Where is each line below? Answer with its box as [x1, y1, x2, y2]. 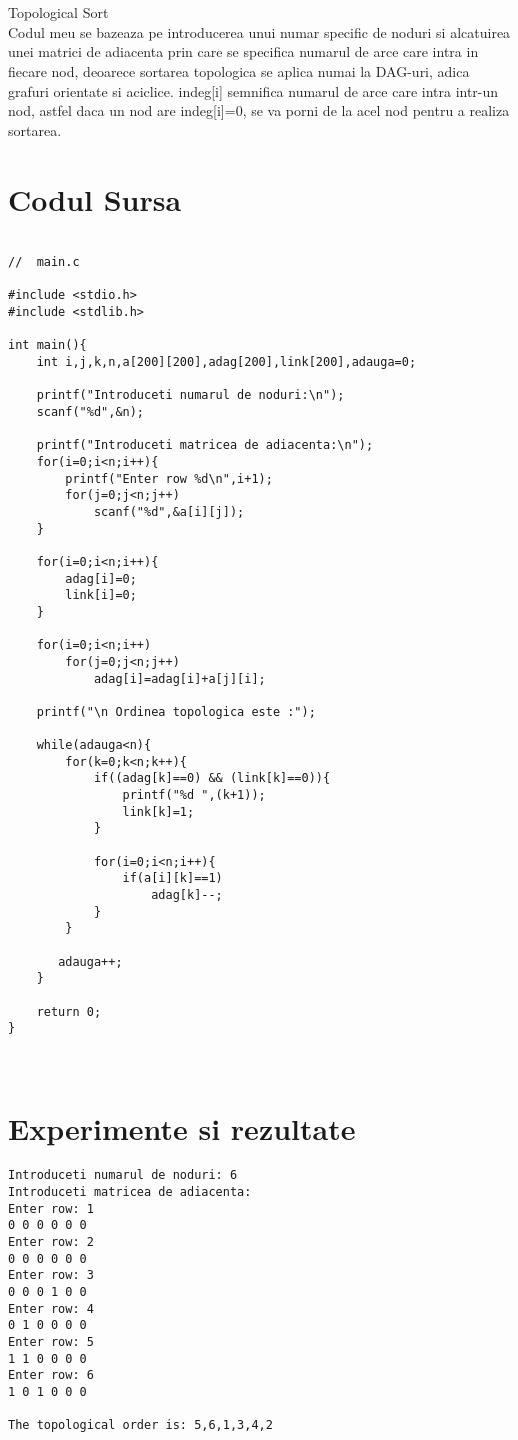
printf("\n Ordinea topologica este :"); [36, 704, 316, 719]
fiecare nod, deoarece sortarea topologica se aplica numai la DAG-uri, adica [8, 60, 470, 81]
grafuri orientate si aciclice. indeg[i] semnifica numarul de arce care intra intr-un [8, 80, 499, 101]
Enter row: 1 [8, 1201, 94, 1216]
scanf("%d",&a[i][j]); [93, 504, 245, 519]
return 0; [36, 1004, 102, 1019]
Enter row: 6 [8, 1368, 94, 1383]
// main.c [8, 255, 80, 270]
